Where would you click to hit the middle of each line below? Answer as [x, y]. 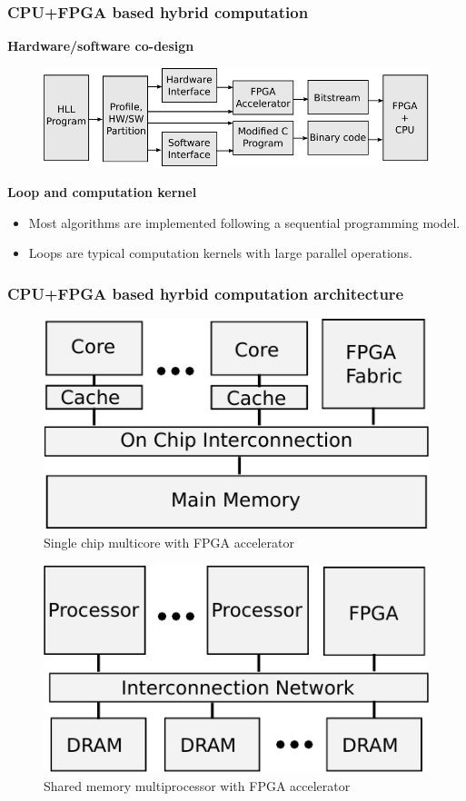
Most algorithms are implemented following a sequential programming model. [244, 222]
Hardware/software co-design [101, 46]
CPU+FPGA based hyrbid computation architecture [206, 293]
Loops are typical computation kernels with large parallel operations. [220, 253]
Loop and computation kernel [102, 192]
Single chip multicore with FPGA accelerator [169, 543]
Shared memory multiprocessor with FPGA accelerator [197, 785]
